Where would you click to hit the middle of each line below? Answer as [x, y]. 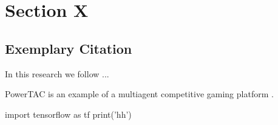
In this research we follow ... [57, 73]
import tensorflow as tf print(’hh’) [68, 114]
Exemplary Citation [69, 48]
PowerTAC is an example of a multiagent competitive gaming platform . [139, 94]
